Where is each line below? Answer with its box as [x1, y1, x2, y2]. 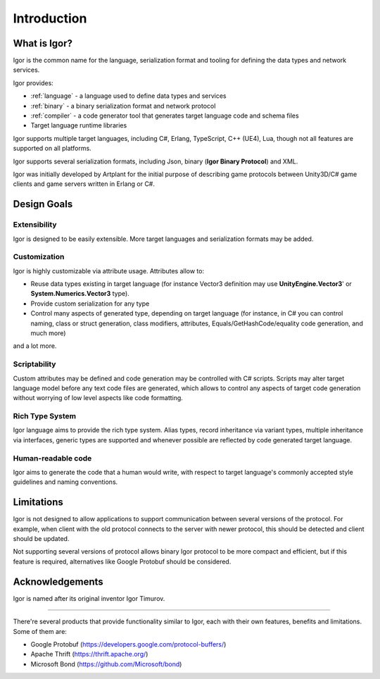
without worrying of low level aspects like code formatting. [13, 394, 183, 402]
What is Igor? [13, 37, 73, 49]
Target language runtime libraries [30, 121, 127, 130]
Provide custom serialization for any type [30, 299, 150, 308]
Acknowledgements [13, 575, 103, 587]
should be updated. [13, 535, 70, 543]
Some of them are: [13, 627, 67, 635]
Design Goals [13, 198, 73, 211]
